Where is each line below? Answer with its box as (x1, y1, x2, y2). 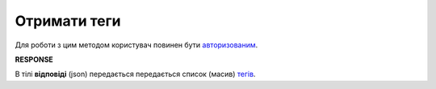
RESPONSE (15, 55, 54, 64)
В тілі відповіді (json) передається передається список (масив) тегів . (15, 69, 256, 79)
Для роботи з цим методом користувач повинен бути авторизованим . (15, 40, 258, 50)
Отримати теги (15, 12, 121, 30)
